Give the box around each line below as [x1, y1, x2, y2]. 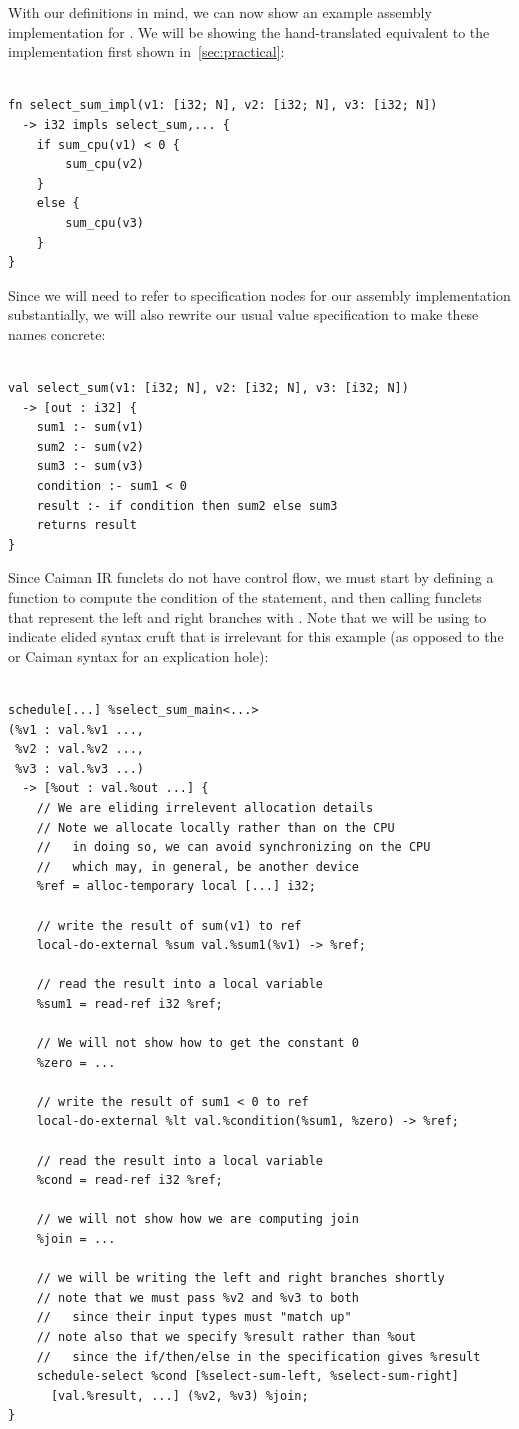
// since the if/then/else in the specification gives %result [36, 1349, 481, 1364]
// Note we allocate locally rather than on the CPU [36, 820, 395, 835]
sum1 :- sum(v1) [36, 420, 145, 435]
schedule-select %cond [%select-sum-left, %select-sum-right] [36, 1369, 460, 1384]
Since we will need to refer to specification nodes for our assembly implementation [8, 284, 511, 305]
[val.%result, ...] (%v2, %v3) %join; [50, 1388, 309, 1403]
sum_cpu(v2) [65, 157, 145, 172]
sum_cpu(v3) [65, 215, 145, 230]
